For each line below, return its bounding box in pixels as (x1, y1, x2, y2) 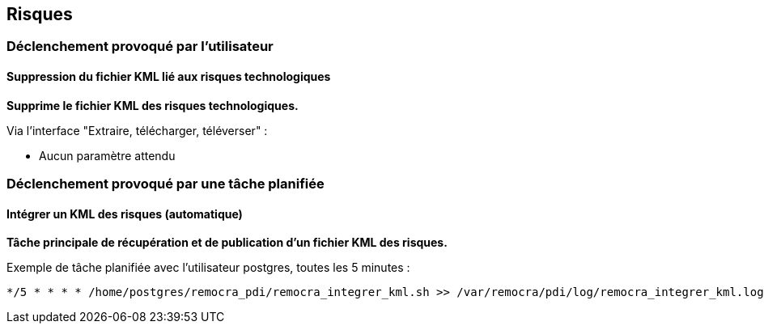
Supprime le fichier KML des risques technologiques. (6, 98, 299, 112)
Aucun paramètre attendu (39, 148, 176, 163)
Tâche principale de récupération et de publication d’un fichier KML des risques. (6, 235, 448, 250)
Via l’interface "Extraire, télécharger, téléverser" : (6, 123, 268, 137)
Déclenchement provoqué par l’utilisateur (6, 38, 274, 55)
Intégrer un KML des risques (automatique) (6, 206, 243, 221)
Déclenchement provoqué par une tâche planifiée (6, 176, 325, 192)
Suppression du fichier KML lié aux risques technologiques (6, 70, 331, 84)
